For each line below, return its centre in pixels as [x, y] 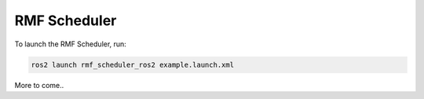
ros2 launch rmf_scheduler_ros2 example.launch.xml [133, 64]
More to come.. [39, 85]
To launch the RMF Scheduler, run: [71, 44]
